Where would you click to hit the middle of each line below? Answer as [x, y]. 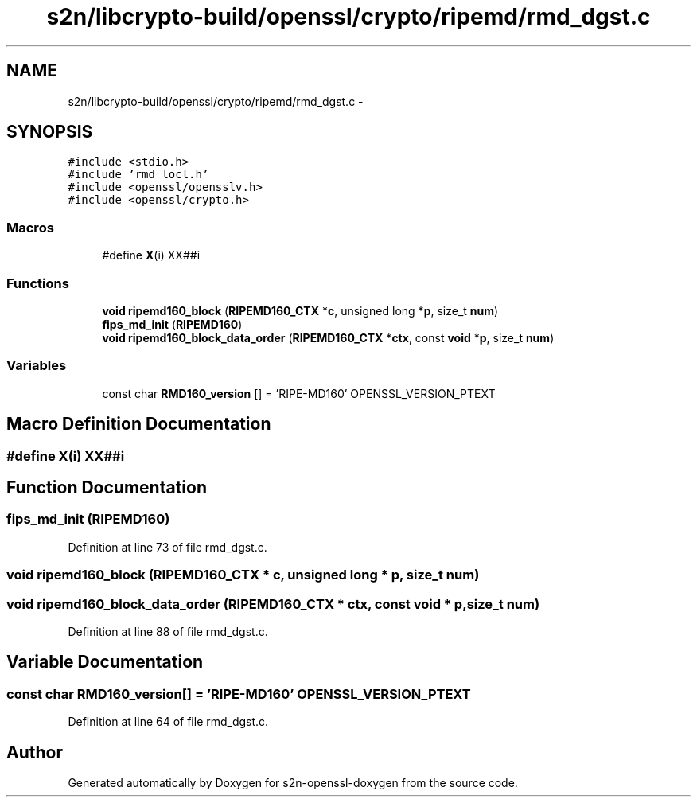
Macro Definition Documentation [139, 424]
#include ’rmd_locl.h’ [138, 175]
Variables [37, 366]
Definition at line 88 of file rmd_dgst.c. [168, 631]
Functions [38, 283]
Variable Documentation [105, 662]
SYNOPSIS [50, 132]
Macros [30, 227]
